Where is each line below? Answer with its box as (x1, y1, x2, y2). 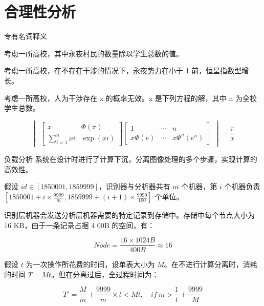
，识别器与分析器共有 (98, 181, 170, 192)
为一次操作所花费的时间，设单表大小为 (26, 259, 155, 270)
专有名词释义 (4, 31, 47, 42)
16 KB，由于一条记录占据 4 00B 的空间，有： (4, 219, 155, 230)
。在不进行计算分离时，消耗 (164, 259, 257, 270)
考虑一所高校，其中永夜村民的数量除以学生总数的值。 (4, 48, 183, 58)
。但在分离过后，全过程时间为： (51, 269, 159, 279)
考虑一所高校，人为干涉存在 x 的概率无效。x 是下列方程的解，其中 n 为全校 (4, 92, 257, 103)
